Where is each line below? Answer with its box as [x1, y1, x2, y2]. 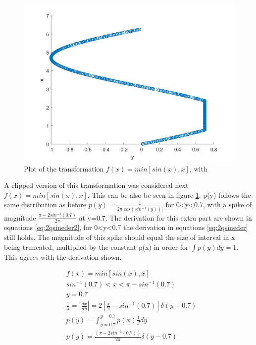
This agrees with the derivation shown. [4, 251, 122, 262]
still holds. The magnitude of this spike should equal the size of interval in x [4, 232, 235, 242]
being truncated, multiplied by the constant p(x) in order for [4, 241, 189, 252]
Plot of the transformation [24, 163, 104, 173]
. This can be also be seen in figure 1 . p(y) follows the [87, 189, 251, 200]
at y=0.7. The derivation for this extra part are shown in [79, 212, 252, 223]
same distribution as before [4, 199, 86, 210]
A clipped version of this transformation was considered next [4, 180, 189, 190]
